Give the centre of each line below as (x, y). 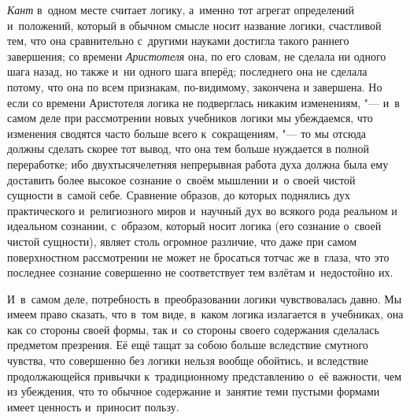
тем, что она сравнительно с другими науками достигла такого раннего (178, 41)
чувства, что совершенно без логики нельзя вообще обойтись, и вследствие (188, 361)
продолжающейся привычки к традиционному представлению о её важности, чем (205, 375)
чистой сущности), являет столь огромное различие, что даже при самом (182, 241)
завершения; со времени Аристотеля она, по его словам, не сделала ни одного (197, 56)
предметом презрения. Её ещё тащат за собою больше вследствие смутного (188, 345)
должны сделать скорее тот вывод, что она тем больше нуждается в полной (188, 149)
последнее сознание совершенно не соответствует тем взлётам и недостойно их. (200, 272)
